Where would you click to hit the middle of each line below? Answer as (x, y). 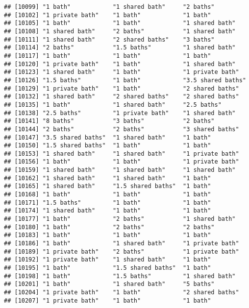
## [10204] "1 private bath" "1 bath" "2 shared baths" (122, 292)
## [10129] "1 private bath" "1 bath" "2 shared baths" (122, 88)
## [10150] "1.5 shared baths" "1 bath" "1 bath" (108, 146)
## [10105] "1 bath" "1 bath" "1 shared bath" (120, 23)
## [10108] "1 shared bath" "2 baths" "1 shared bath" (120, 31)
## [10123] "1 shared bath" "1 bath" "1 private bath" (122, 72)
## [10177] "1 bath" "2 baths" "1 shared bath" (120, 219)
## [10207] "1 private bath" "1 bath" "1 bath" (108, 300)
